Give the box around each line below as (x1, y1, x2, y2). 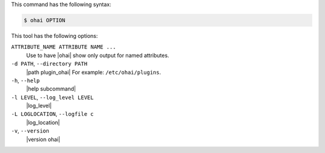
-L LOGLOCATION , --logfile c (11, 110, 94, 118)
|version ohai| (26, 136, 60, 143)
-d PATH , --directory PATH (11, 60, 87, 67)
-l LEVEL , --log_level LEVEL (11, 94, 94, 101)
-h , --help (11, 77, 40, 84)
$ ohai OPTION (23, 17, 66, 23)
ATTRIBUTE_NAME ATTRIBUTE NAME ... (11, 44, 117, 50)
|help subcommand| (26, 85, 76, 92)
